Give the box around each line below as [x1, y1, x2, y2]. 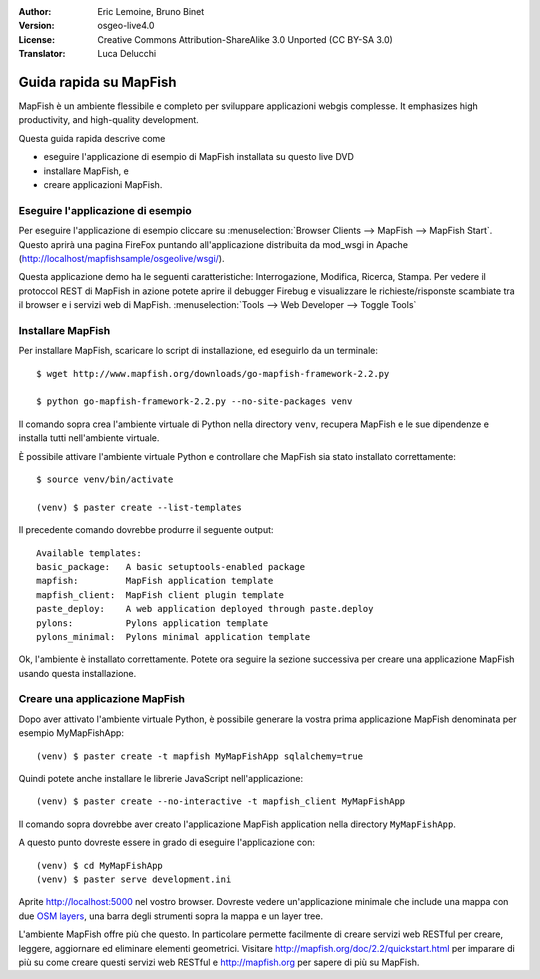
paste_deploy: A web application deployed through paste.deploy [36, 603, 374, 615]
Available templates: [36, 547, 142, 559]
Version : [18, 20, 55, 32]
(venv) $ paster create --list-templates [36, 501, 242, 513]
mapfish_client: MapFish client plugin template [36, 589, 285, 600]
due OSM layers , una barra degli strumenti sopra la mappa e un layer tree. [18, 910, 324, 922]
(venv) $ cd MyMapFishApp [36, 860, 164, 871]
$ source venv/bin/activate [36, 474, 174, 485]
